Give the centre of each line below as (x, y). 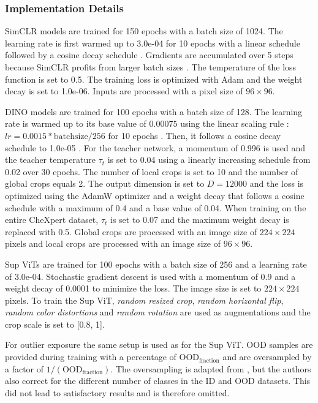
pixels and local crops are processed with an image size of (113, 243)
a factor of (25, 368)
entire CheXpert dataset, (52, 220)
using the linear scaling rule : (235, 123)
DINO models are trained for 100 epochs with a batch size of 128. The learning (154, 111)
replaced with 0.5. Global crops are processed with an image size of (131, 231)
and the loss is (277, 183)
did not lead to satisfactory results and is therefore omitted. (117, 392)
